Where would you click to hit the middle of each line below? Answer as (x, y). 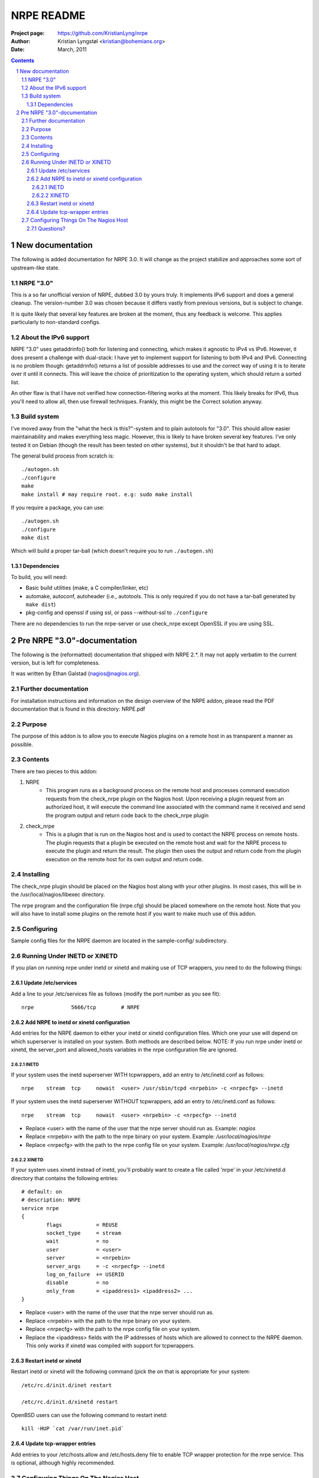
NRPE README (48, 15)
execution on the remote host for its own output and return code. (125, 859)
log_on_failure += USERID (85, 1274)
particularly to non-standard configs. (56, 322)
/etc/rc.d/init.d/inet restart (67, 1385)
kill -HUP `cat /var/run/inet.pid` (73, 1429)
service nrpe (40, 1208)
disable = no (78, 1283)
